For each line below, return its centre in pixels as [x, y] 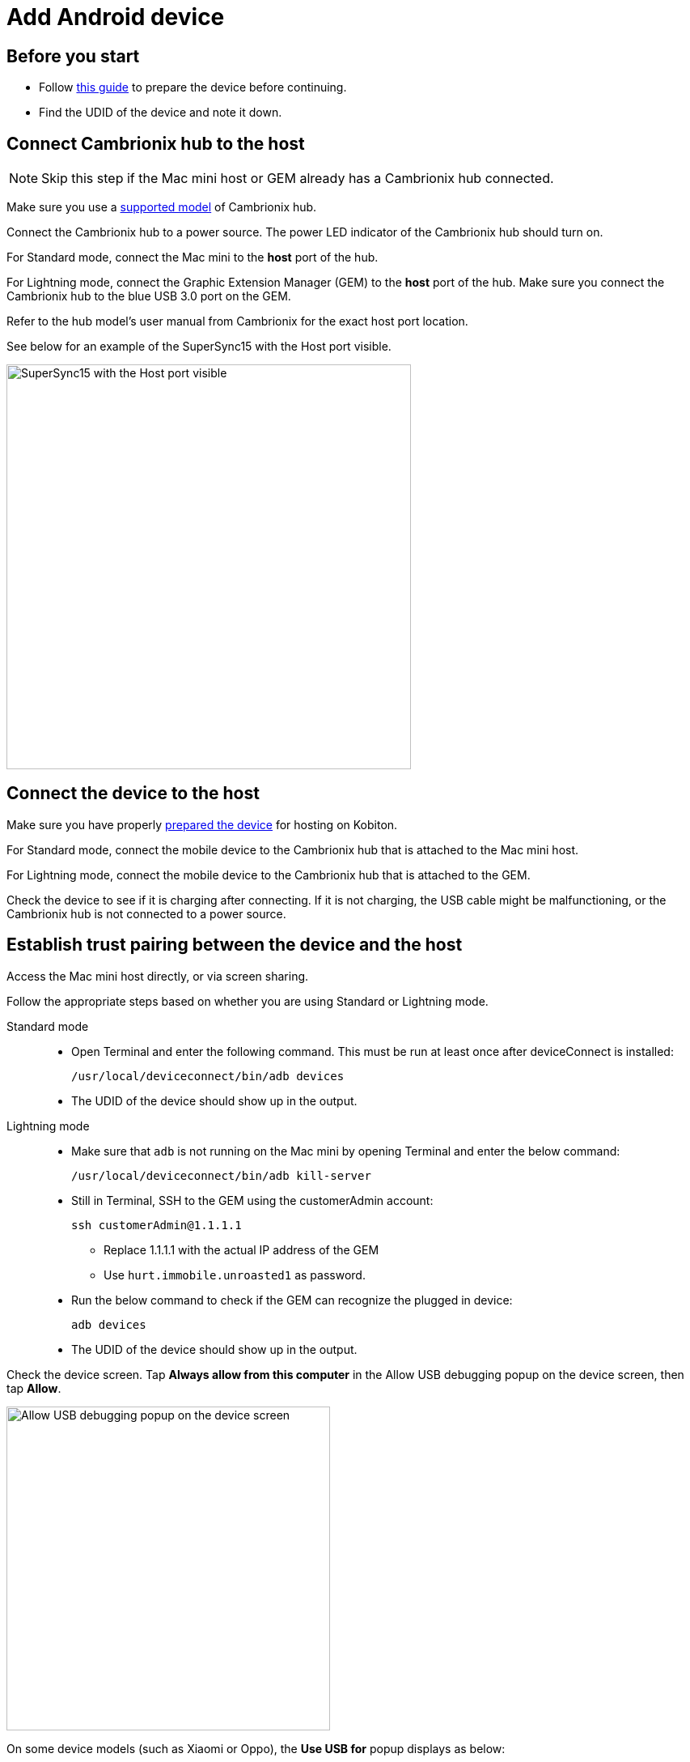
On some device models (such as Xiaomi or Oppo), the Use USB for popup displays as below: [256, 1748]
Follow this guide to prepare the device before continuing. [193, 87]
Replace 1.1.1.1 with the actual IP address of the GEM [241, 1249]
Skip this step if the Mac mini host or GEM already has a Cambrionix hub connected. [298, 179]
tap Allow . [34, 1388]
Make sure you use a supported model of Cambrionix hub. [162, 207]
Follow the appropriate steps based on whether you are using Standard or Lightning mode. [248, 1001]
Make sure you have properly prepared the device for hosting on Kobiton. [202, 824]
